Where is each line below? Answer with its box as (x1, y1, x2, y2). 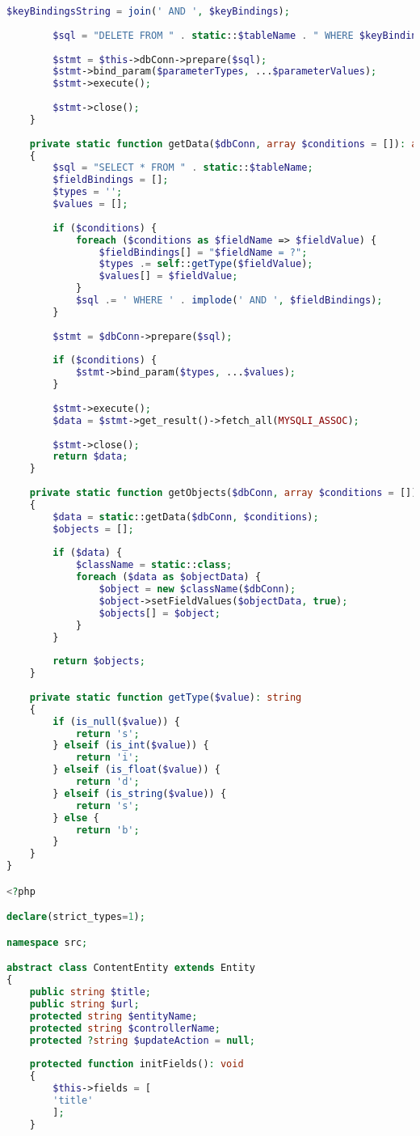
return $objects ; (52, 655, 145, 668)
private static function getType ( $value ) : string (29, 691, 302, 703)
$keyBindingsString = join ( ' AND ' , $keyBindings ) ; (6, 6, 290, 17)
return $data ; (52, 451, 128, 463)
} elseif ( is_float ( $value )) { (52, 764, 220, 776)
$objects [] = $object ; (99, 607, 220, 619)
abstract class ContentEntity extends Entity (6, 962, 255, 974)
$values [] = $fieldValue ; (99, 270, 238, 282)
